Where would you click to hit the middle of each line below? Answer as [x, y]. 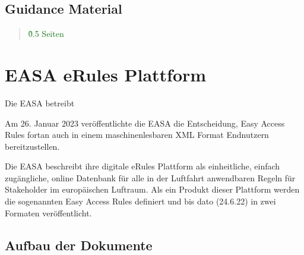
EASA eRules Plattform [106, 74]
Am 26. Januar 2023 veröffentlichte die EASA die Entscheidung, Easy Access [145, 123]
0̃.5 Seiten [46, 34]
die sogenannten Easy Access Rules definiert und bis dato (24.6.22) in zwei [140, 201]
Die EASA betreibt [40, 103]
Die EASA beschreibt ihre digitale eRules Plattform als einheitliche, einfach [142, 166]
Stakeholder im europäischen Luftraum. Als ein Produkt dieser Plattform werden [152, 189]
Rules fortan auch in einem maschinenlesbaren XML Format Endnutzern [137, 135]
